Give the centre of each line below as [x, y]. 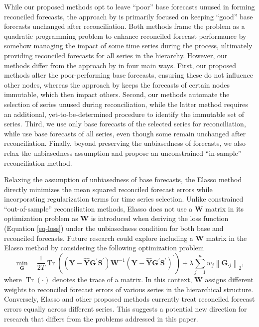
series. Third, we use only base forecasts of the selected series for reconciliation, [125, 124]
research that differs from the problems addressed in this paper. [101, 318]
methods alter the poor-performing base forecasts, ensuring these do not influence [129, 75]
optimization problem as [41, 218]
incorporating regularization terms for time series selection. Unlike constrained [124, 199]
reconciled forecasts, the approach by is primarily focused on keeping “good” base [129, 16]
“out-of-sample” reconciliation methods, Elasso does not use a [98, 208]
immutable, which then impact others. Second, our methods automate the [117, 94]
